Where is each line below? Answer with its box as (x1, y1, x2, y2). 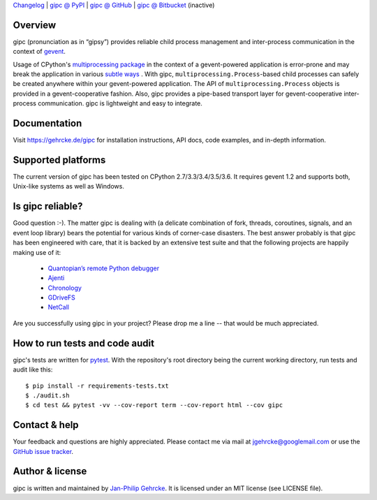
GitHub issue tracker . (13, 447, 73, 455)
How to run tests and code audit (13, 337, 155, 349)
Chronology (47, 284, 82, 292)
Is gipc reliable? (13, 200, 83, 212)
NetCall (47, 303, 70, 311)
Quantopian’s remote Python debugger (47, 264, 160, 272)
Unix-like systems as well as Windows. (13, 182, 125, 191)
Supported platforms (13, 154, 106, 166)
